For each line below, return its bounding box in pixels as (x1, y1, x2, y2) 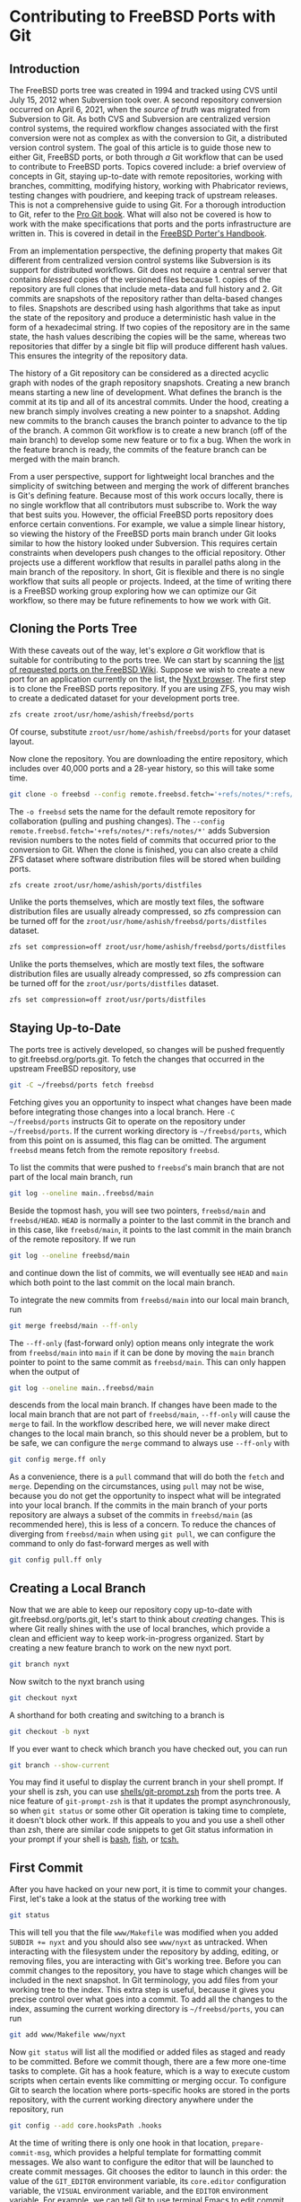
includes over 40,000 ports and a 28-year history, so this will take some (9, 762, 275, 773)
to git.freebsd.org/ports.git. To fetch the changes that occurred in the (9, 1053, 265, 1064)
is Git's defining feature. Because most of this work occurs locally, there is (9, 490, 284, 500)
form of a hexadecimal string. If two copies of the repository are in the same (9, 321, 290, 332)
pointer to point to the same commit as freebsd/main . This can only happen (9, 1356, 287, 1367)
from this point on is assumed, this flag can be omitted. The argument (9, 1134, 267, 1146)
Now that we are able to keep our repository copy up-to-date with (9, 1604, 253, 1615)
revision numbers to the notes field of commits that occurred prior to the (9, 834, 277, 845)
